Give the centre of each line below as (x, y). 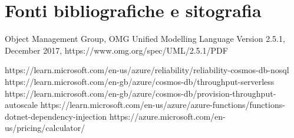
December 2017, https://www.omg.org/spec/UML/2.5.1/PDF (116, 50)
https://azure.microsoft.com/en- (167, 116)
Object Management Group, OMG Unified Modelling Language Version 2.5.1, (145, 39)
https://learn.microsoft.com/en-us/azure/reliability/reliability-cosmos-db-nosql (147, 70)
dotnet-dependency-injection (56, 116)
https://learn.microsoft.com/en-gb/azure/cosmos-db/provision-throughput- (141, 93)
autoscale (22, 105)
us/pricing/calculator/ (45, 128)
